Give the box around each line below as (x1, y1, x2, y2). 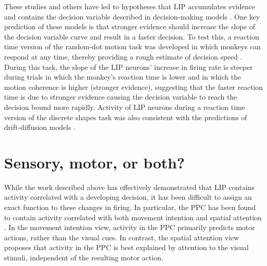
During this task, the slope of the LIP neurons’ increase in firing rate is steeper (4, 61, 253, 72)
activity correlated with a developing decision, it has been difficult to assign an (4, 192, 252, 202)
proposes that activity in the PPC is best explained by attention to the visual (4, 242, 249, 253)
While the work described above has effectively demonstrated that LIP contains (4, 181, 255, 192)
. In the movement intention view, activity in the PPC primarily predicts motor (4, 222, 255, 233)
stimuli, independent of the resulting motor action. (4, 252, 163, 262)
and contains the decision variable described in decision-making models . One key (4, 11, 260, 22)
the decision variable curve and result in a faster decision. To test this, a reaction (4, 31, 259, 42)
